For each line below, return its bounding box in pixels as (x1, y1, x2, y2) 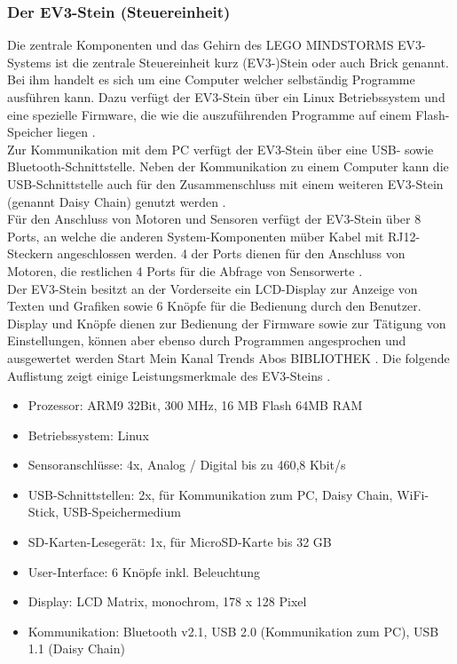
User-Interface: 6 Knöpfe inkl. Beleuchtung (28, 562, 261, 581)
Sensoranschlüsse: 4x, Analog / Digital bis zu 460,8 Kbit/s (28, 455, 346, 474)
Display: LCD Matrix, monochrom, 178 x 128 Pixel (28, 592, 307, 611)
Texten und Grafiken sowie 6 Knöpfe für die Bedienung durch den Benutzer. (7, 296, 422, 315)
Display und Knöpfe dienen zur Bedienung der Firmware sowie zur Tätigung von (7, 313, 446, 332)
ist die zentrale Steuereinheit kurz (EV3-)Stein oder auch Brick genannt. (55, 52, 449, 71)
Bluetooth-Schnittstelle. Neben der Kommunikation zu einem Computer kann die (7, 157, 449, 176)
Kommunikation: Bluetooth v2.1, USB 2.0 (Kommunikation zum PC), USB (28, 621, 439, 640)
